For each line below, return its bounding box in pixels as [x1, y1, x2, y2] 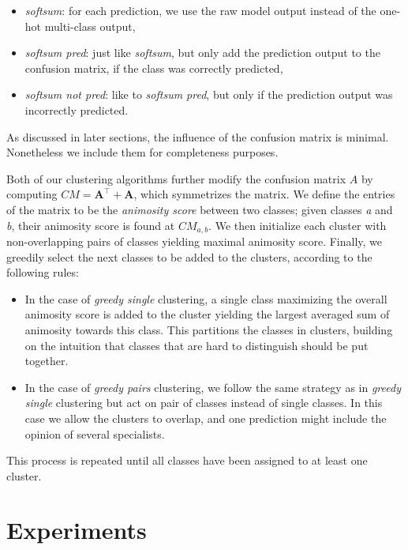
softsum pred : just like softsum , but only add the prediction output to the [24, 44, 380, 61]
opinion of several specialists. [24, 425, 165, 442]
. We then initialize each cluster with [208, 217, 387, 233]
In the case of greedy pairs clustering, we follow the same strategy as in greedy [24, 379, 401, 395]
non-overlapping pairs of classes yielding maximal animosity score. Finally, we [6, 232, 382, 249]
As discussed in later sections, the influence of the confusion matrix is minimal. [6, 128, 389, 145]
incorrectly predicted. [24, 101, 129, 118]
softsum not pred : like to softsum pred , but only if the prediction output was [24, 86, 393, 103]
